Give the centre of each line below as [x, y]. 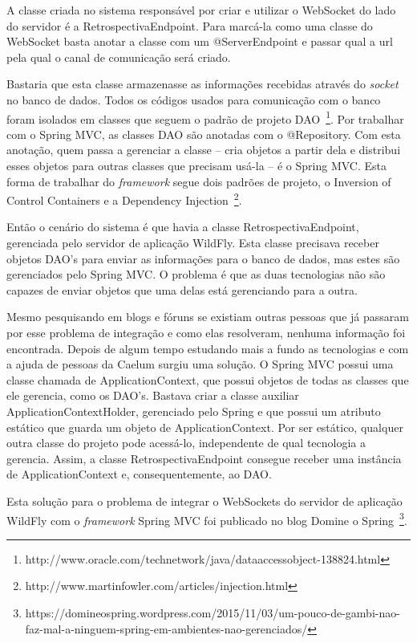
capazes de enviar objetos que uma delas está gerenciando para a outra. [182, 289]
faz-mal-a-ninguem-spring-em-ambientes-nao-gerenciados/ [166, 628]
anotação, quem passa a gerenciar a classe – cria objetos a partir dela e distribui [204, 150]
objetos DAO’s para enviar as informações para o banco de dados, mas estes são [203, 258]
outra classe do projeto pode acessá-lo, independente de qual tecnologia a [186, 443]
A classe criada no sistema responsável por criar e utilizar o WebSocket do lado [201, 10]
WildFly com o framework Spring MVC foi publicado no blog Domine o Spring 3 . [207, 519]
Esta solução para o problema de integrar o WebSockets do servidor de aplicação [204, 501]
